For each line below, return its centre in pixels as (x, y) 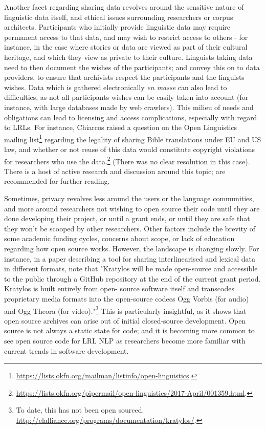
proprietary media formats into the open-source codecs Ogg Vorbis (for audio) (127, 298)
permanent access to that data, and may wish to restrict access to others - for (126, 37)
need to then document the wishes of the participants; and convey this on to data (132, 67)
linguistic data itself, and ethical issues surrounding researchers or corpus (119, 17)
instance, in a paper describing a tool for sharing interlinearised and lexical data (130, 258)
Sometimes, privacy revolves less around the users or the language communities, (129, 198)
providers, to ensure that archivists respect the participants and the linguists (124, 77)
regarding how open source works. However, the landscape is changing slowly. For (132, 248)
